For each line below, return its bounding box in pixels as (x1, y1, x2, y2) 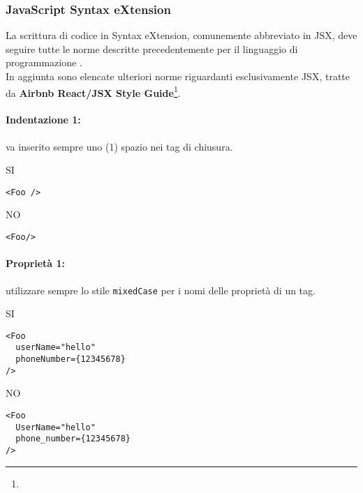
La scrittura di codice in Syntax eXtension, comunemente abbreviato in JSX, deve (6, 28, 357, 43)
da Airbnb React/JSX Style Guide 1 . (6, 83, 181, 100)
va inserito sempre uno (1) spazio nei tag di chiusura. (6, 139, 233, 153)
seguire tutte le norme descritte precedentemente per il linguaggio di (6, 41, 298, 56)
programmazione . (6, 55, 82, 70)
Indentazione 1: (6, 112, 81, 127)
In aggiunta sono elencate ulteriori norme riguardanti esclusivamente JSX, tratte (6, 69, 350, 83)
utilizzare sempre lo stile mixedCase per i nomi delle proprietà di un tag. (6, 282, 316, 297)
